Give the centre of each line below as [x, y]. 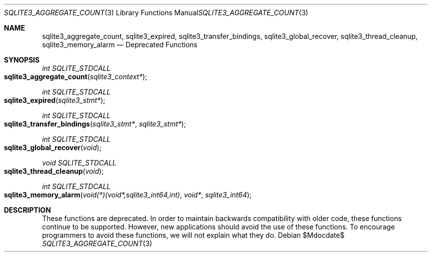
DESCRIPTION [28, 210]
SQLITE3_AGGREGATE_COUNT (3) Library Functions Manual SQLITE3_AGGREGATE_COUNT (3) [156, 13]
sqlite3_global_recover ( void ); [53, 147]
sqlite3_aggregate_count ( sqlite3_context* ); [76, 77]
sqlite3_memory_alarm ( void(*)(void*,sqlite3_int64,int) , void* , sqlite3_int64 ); [128, 195]
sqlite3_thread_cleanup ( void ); [54, 171]
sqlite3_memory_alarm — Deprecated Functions [120, 45]
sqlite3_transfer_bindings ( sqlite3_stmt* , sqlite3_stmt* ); [95, 124]
